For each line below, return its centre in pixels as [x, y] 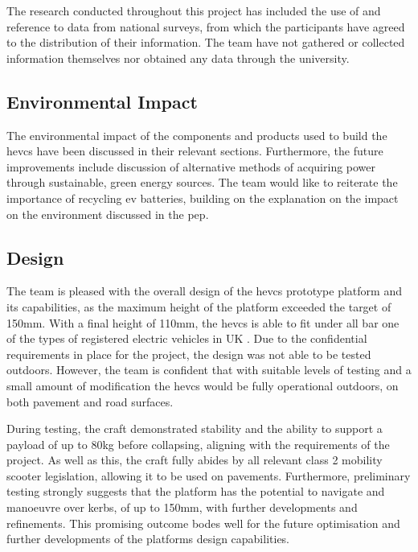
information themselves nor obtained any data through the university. [178, 58]
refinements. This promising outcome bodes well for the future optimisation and [203, 523]
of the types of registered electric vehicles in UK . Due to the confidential [187, 338]
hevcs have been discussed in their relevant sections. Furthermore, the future [195, 151]
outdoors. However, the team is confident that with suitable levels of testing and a [209, 370]
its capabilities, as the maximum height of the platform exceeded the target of [199, 306]
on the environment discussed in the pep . [108, 214]
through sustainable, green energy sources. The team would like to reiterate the [202, 182]
